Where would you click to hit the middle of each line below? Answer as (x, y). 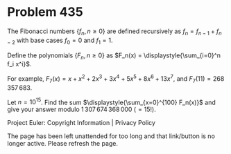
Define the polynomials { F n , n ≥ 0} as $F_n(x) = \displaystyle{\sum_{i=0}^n (114, 56)
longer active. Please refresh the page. (63, 144)
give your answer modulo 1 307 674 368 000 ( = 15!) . (82, 109)
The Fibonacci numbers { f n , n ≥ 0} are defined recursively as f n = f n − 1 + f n (114, 32)
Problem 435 (45, 12)
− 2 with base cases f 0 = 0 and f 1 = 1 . (60, 41)
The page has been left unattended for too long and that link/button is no (111, 136)
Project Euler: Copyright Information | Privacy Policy (82, 123)
